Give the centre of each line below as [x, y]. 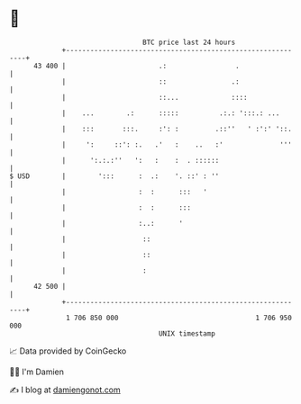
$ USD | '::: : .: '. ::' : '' [114, 176]
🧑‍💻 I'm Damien [37, 372]
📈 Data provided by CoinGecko [68, 351]
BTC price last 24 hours [189, 42]
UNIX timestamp [187, 333]
